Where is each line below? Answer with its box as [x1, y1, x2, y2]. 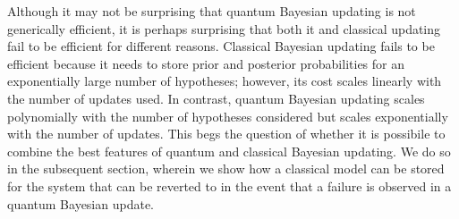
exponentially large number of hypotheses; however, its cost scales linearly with [7, 72, 442, 90]
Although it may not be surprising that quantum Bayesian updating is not [7, 2, 416, 20]
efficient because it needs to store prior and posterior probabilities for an [7, 54, 404, 72]
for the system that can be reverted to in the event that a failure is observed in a [7, 176, 452, 195]
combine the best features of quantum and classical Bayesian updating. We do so [7, 141, 451, 160]
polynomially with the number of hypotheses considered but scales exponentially [7, 106, 448, 125]
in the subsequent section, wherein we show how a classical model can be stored [7, 159, 445, 178]
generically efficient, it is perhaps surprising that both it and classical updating [7, 19, 441, 38]
